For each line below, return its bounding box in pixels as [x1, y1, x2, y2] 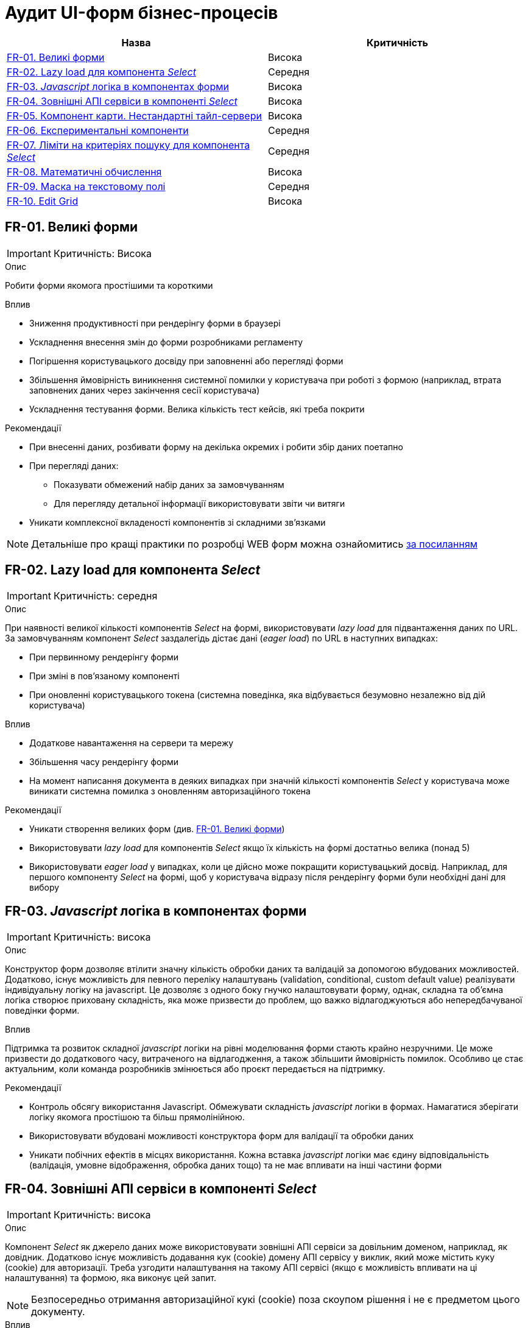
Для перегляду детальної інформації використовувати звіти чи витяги [54, 498, 345, 509]
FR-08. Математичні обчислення [7, 165, 162, 178]
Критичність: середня [53, 590, 158, 602]
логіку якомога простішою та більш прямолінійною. [29, 1112, 245, 1123]
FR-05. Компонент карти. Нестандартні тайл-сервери [7, 109, 262, 122]
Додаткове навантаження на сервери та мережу [29, 738, 234, 749]
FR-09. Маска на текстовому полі [7, 180, 166, 192]
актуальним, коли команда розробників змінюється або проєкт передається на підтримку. [5, 1064, 385, 1075]
